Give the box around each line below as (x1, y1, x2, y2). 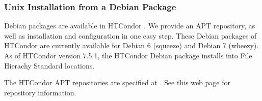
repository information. (4, 87, 76, 97)
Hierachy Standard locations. (4, 60, 95, 71)
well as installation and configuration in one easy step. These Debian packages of (4, 30, 257, 41)
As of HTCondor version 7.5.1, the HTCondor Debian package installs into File (4, 50, 252, 60)
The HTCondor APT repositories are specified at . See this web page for (4, 77, 230, 88)
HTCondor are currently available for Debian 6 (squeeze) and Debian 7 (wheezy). (4, 40, 259, 51)
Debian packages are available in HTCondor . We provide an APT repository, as (4, 20, 255, 31)
